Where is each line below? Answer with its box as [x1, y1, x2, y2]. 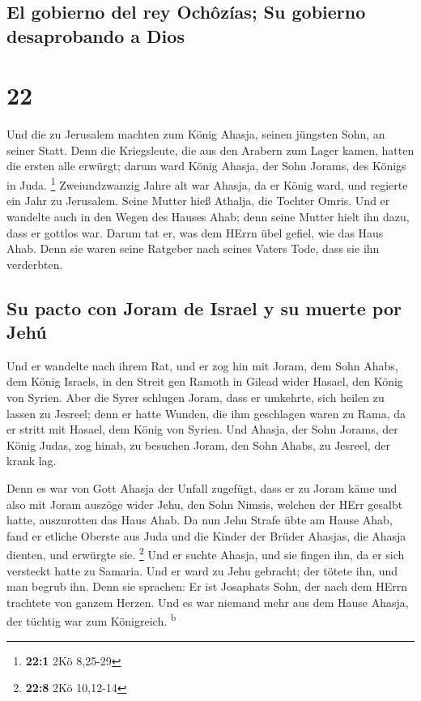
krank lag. [6, 452, 57, 469]
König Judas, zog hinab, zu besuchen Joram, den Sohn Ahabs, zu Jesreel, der [6, 436, 390, 453]
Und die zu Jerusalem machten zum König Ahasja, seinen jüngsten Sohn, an [6, 126, 385, 143]
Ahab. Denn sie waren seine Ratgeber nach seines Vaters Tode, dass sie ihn [6, 240, 380, 257]
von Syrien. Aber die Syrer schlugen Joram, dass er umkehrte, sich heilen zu [6, 389, 385, 406]
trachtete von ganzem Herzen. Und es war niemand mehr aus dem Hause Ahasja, [6, 593, 409, 610]
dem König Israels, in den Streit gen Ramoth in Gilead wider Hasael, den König [6, 373, 403, 390]
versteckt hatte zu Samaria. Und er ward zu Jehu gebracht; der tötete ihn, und [6, 562, 398, 579]
